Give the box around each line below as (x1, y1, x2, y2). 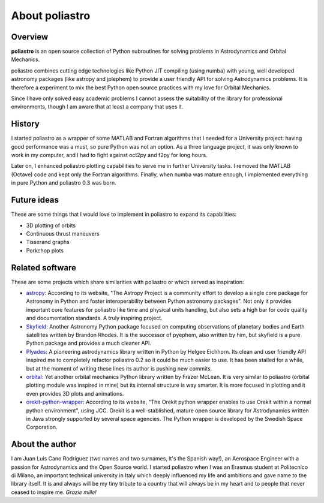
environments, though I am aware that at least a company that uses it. (11, 103, 184, 110)
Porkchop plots (26, 246, 64, 254)
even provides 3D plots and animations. (26, 390, 124, 397)
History (11, 119, 40, 129)
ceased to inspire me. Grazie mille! (11, 489, 97, 496)
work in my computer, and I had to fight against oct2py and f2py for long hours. (11, 152, 208, 159)
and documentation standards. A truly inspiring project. (26, 315, 163, 322)
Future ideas (11, 195, 59, 205)
